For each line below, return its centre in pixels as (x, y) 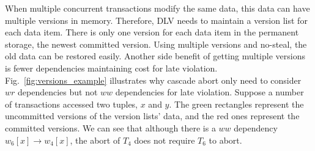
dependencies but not (58, 92)
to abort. (225, 140)
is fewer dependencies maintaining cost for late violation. (111, 68)
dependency (256, 127)
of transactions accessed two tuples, (71, 104)
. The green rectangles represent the (236, 104)
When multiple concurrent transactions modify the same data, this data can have (157, 8)
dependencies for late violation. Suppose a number (209, 92)
